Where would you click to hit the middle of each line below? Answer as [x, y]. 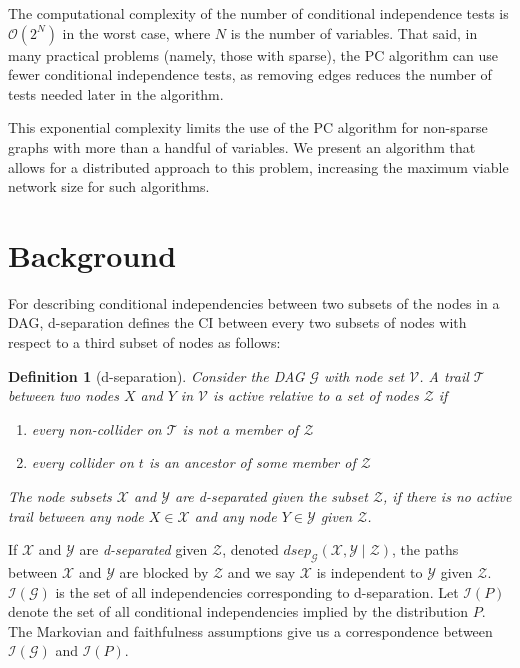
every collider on [82, 462]
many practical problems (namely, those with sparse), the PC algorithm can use [253, 54]
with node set [364, 375]
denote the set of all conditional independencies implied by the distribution [238, 611]
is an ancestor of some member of [252, 462]
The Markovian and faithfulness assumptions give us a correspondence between [250, 630]
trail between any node [76, 515]
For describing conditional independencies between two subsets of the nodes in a [254, 302]
